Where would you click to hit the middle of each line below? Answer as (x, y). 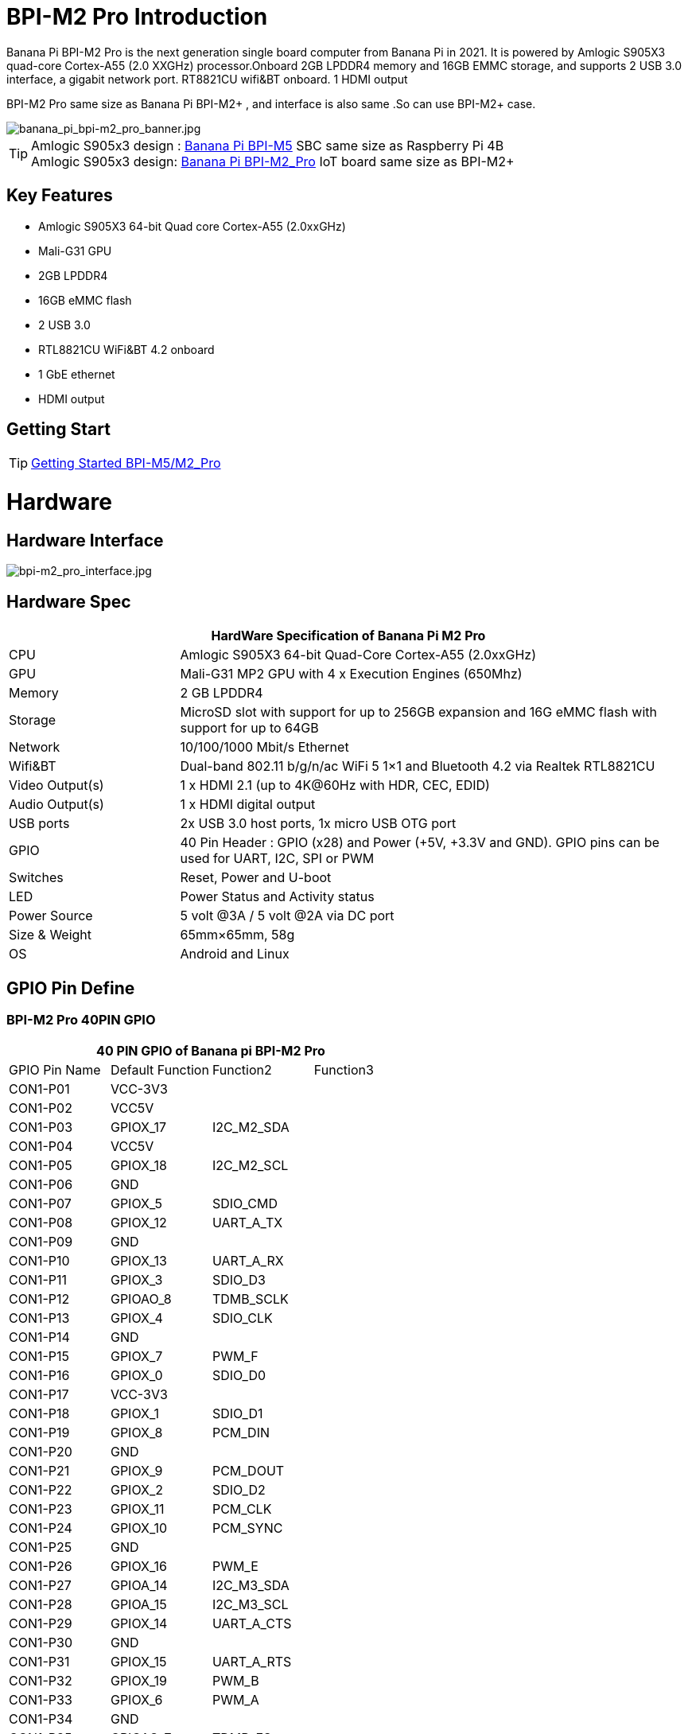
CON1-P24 (41, 1528)
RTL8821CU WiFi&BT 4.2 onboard (126, 349)
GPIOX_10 (139, 1528)
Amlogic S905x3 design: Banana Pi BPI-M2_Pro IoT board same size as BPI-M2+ (273, 161)
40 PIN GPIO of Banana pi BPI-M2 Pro (211, 1051)
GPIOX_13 (138, 1261)
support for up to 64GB (249, 728)
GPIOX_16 (139, 1567)
